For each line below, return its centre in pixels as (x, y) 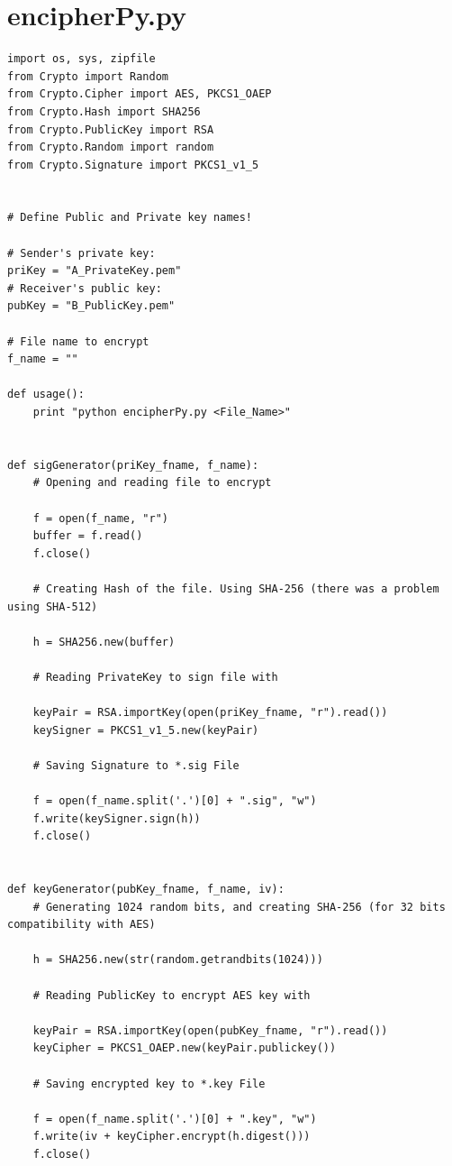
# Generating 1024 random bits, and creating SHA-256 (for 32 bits (239, 907)
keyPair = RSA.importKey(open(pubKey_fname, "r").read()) (210, 1030)
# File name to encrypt (78, 341)
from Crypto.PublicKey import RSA (111, 129)
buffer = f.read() (88, 536)
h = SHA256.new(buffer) (104, 642)
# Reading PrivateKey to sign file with (155, 677)
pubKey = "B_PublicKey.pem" (91, 306)
